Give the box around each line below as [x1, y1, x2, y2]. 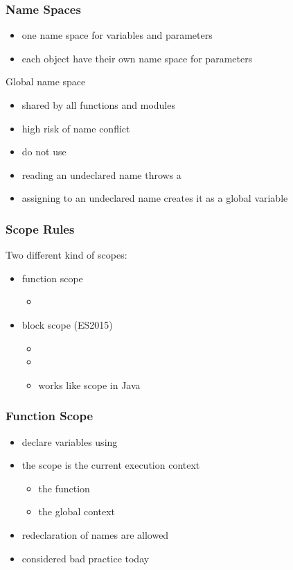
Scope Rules [6, 220, 75, 237]
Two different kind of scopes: [6, 248, 127, 262]
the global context [38, 504, 116, 519]
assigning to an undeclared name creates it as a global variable [21, 191, 288, 205]
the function [38, 481, 90, 495]
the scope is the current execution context [21, 458, 200, 472]
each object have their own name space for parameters [21, 51, 253, 65]
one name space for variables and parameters [21, 28, 213, 42]
